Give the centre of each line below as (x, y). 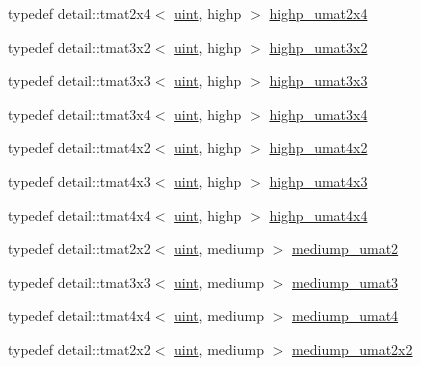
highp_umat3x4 (318, 113)
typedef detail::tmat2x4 (79, 13)
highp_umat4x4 (318, 214)
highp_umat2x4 (318, 13)
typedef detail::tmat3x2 (79, 46)
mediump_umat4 (345, 315)
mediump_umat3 (345, 281)
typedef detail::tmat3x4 (79, 113)
